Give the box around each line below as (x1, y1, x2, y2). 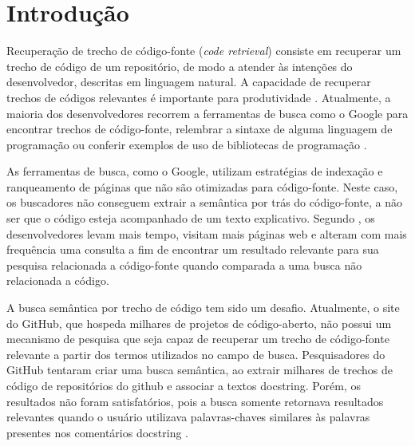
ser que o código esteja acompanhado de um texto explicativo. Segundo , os (6, 210, 375, 227)
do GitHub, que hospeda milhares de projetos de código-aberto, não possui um (6, 314, 392, 331)
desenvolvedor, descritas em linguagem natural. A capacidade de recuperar (6, 73, 371, 90)
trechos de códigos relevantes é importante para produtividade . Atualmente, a (6, 89, 391, 105)
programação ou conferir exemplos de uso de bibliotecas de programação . (6, 136, 367, 152)
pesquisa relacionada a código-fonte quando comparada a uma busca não (6, 256, 362, 273)
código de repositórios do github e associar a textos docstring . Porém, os (6, 377, 361, 393)
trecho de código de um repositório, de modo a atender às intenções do (6, 57, 353, 74)
